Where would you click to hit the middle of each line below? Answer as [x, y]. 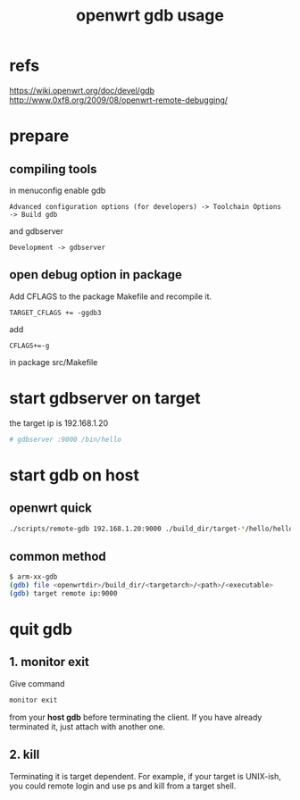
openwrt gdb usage [150, 16]
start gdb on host [75, 475]
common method [58, 556]
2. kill [25, 755]
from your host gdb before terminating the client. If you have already [136, 717]
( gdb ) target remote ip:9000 [63, 594]
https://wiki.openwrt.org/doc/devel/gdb [82, 90]
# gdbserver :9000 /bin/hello [66, 439]
